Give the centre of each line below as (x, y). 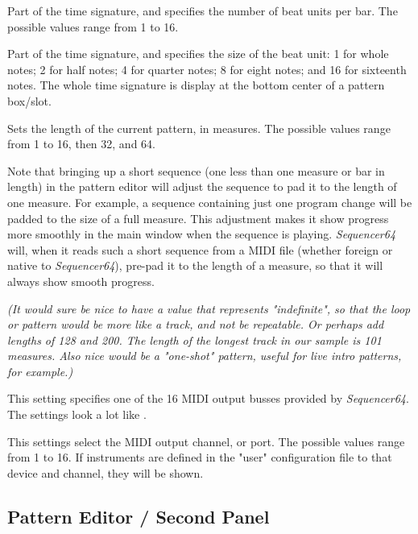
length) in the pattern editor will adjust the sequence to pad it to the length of (202, 186)
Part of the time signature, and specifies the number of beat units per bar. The (203, 10)
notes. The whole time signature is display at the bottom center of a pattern (196, 85)
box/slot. (29, 100)
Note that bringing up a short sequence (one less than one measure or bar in (196, 170)
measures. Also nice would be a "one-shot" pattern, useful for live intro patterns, (205, 356)
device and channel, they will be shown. (106, 472)
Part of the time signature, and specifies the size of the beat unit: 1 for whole (198, 54)
